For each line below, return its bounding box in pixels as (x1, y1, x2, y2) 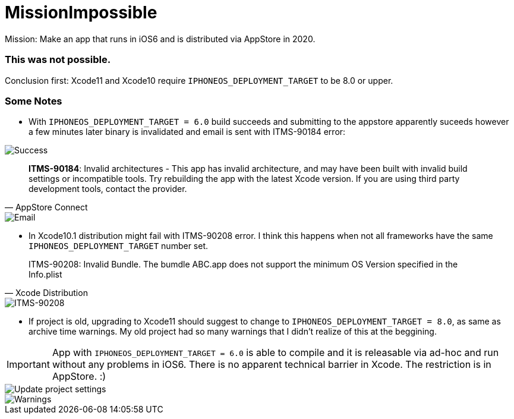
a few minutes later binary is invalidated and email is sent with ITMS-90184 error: (29, 127, 346, 137)
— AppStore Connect (5, 202, 88, 213)
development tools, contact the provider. (29, 184, 187, 194)
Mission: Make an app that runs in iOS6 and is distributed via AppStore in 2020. (5, 33, 316, 44)
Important (7, 358, 50, 371)
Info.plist (29, 269, 62, 280)
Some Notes (5, 94, 62, 107)
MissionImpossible (5, 2, 157, 23)
